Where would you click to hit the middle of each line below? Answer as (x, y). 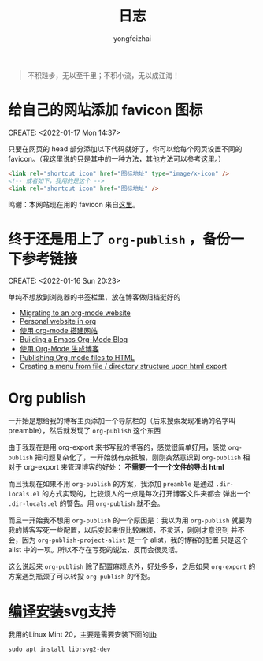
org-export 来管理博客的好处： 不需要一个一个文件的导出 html (124, 467)
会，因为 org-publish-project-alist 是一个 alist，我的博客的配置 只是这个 (128, 540)
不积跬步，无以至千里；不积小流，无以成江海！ (103, 75)
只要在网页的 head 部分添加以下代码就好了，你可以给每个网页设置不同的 (125, 149)
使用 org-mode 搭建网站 (59, 331)
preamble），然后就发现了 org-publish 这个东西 (85, 431)
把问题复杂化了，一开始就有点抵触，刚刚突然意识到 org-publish (138, 457)
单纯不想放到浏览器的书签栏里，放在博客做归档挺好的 (94, 297)
